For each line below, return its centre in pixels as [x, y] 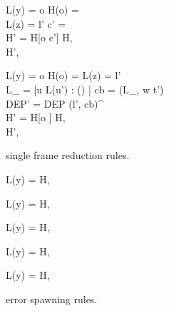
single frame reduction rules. [68, 155]
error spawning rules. [52, 299]
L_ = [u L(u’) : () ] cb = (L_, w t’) [85, 89]
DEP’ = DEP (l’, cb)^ [55, 103]
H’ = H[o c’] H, [39, 37]
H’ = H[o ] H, [36, 117]
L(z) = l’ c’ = [36, 23]
